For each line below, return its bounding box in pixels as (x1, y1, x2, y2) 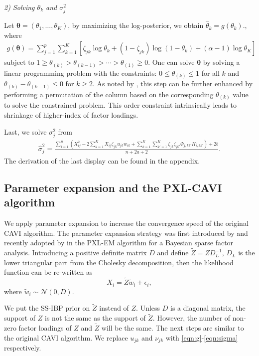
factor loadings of (18, 323, 72, 333)
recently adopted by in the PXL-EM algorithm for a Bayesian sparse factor (4, 237, 234, 248)
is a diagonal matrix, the (170, 303, 246, 313)
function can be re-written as (4, 267, 93, 277)
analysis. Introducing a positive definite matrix (4, 247, 147, 258)
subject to (4, 57, 34, 67)
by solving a (203, 57, 240, 67)
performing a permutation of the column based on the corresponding (4, 89, 214, 99)
